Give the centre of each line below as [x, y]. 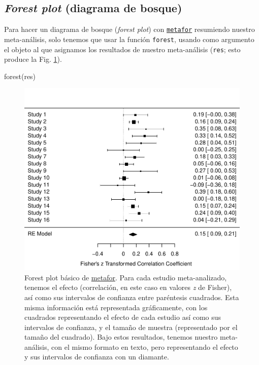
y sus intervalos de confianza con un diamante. [97, 357]
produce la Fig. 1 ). [33, 59]
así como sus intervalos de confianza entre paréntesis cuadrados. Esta [132, 297]
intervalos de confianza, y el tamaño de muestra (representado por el [131, 327]
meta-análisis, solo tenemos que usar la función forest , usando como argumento [129, 39]
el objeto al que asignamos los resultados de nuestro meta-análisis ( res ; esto [122, 49]
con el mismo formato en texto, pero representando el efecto [145, 346]
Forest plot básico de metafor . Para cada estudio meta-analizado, [126, 277]
